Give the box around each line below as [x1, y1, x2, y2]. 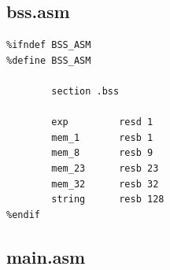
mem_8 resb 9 [51, 147, 153, 159]
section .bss [51, 85, 120, 97]
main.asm [6, 244, 86, 268]
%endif [6, 209, 40, 220]
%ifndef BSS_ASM [6, 39, 91, 51]
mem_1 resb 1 [51, 131, 153, 143]
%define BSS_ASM [6, 54, 91, 66]
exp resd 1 [51, 117, 153, 128]
